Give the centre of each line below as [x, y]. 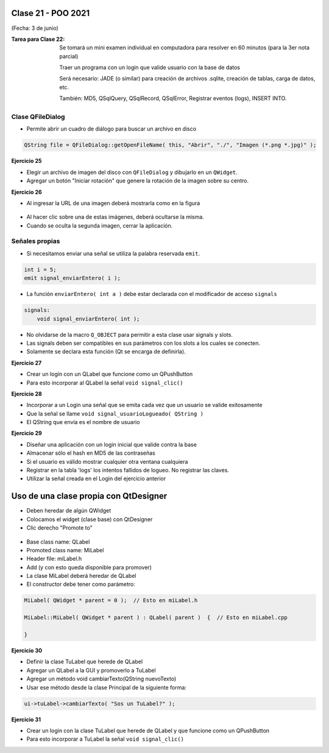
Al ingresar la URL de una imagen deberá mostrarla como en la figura [113, 203]
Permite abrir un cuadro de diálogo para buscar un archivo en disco [111, 129]
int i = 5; [40, 269]
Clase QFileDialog [38, 117]
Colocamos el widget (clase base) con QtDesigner [90, 519]
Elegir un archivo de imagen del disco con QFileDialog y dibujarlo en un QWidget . [132, 172]
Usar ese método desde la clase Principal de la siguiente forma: [107, 687]
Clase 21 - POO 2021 [51, 13]
